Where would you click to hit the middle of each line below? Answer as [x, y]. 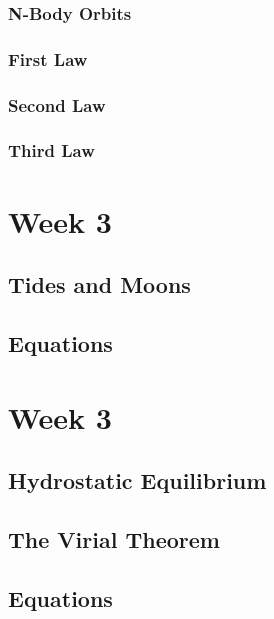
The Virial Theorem [114, 538]
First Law [48, 58]
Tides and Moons [99, 284]
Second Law [57, 104]
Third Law [51, 150]
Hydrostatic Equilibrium [137, 480]
